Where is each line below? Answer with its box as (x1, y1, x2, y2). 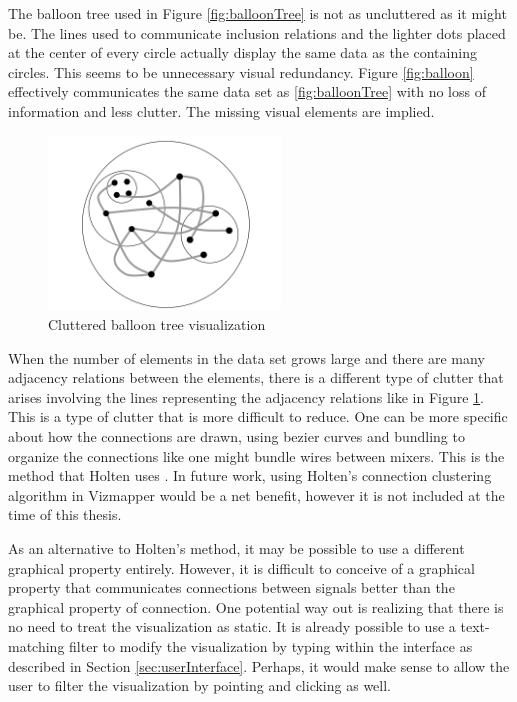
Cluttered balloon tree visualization (48, 314, 266, 335)
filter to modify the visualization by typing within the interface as (69, 635, 473, 656)
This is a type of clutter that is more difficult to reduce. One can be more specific (8, 406, 508, 427)
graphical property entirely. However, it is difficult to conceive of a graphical (8, 557, 475, 578)
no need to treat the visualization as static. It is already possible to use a (8, 616, 456, 637)
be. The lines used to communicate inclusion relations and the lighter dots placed (8, 22, 506, 43)
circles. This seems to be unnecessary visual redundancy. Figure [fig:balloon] (8, 61, 474, 82)
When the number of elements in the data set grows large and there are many (8, 347, 485, 368)
